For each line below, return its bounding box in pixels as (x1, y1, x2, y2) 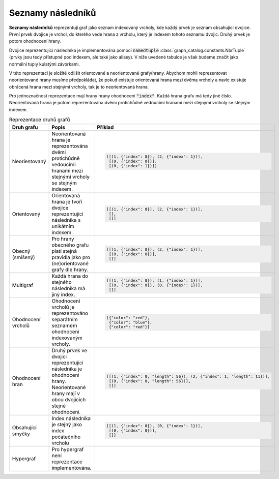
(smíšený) (12, 254, 35, 261)
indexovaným (52, 334, 83, 341)
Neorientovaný (12, 158, 47, 165)
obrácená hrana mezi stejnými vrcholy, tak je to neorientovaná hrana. (9, 84, 149, 90)
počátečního (52, 433, 81, 440)
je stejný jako (52, 421, 82, 428)
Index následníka (52, 415, 91, 421)
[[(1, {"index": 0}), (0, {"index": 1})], (106, 423, 203, 429)
